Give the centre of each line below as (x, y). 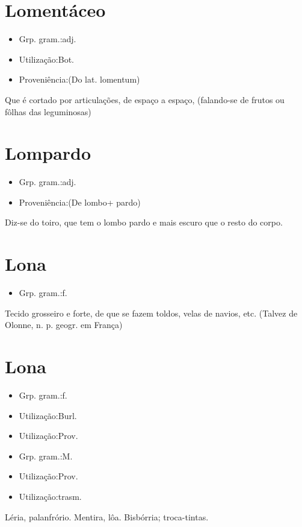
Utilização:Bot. (46, 59)
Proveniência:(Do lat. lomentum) (79, 79)
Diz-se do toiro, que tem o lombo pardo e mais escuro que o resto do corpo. (144, 222)
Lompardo (48, 153)
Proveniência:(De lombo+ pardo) (80, 202)
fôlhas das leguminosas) (48, 111)
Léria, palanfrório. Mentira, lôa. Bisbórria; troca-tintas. (107, 516)
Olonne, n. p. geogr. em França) (64, 325)
